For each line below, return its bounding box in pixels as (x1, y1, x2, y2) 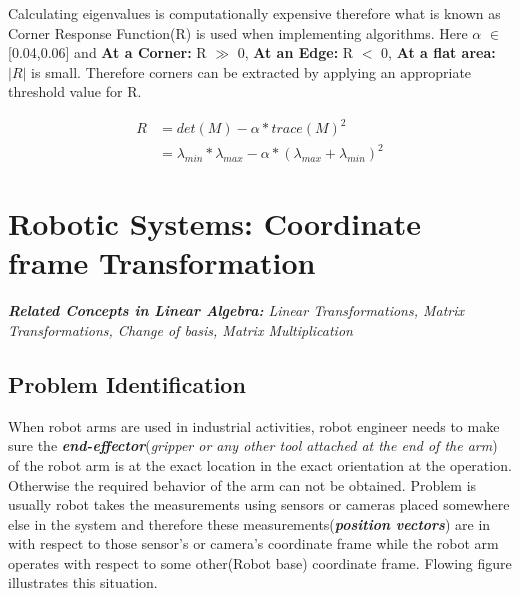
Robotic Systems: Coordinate (8, 203, 421, 244)
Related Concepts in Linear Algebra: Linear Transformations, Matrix (8, 300, 465, 321)
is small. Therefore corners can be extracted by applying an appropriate (31, 61, 472, 82)
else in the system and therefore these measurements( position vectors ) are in (8, 513, 491, 534)
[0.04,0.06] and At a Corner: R (8, 42, 207, 63)
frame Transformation (8, 242, 316, 283)
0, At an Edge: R (237, 42, 354, 63)
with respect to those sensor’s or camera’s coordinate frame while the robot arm (8, 533, 499, 554)
